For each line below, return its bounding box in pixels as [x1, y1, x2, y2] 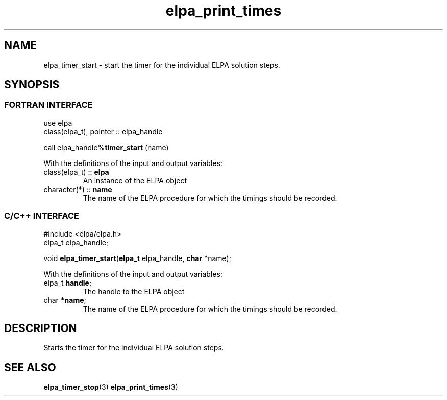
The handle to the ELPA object [83, 287, 185, 296]
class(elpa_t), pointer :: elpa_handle [43, 127, 163, 136]
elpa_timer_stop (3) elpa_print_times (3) [43, 383, 178, 392]
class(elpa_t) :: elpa [43, 167, 109, 176]
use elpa [43, 118, 72, 127]
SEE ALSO [4, 361, 56, 374]
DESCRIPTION [4, 321, 77, 335]
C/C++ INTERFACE [4, 210, 79, 221]
